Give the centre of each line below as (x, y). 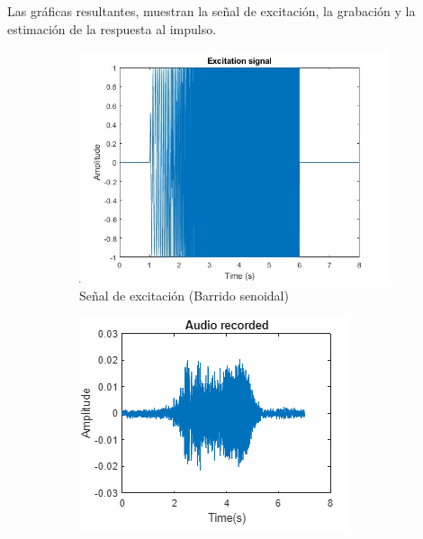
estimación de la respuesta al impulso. (112, 28)
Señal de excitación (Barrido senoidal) (184, 295)
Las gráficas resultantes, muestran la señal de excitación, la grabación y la (211, 11)
